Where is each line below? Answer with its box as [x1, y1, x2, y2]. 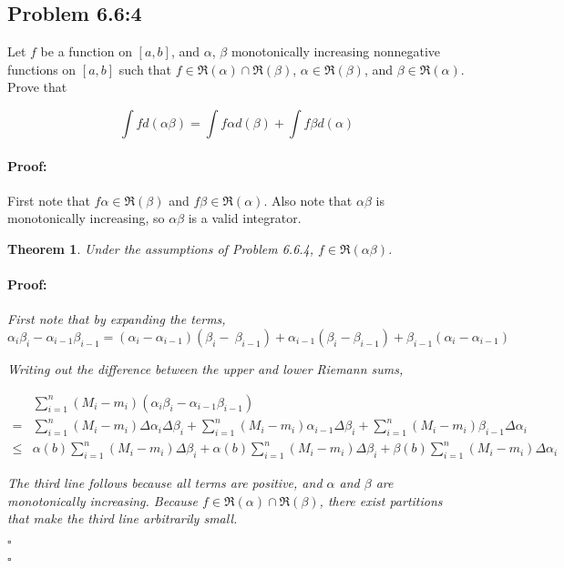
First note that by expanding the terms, [7, 309, 226, 329]
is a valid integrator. [188, 208, 302, 228]
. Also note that [263, 190, 353, 209]
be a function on [40, 42, 132, 61]
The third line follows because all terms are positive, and [7, 473, 323, 492]
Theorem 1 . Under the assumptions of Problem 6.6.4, [7, 238, 314, 258]
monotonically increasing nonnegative [231, 42, 441, 61]
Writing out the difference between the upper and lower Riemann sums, [7, 359, 404, 378]
